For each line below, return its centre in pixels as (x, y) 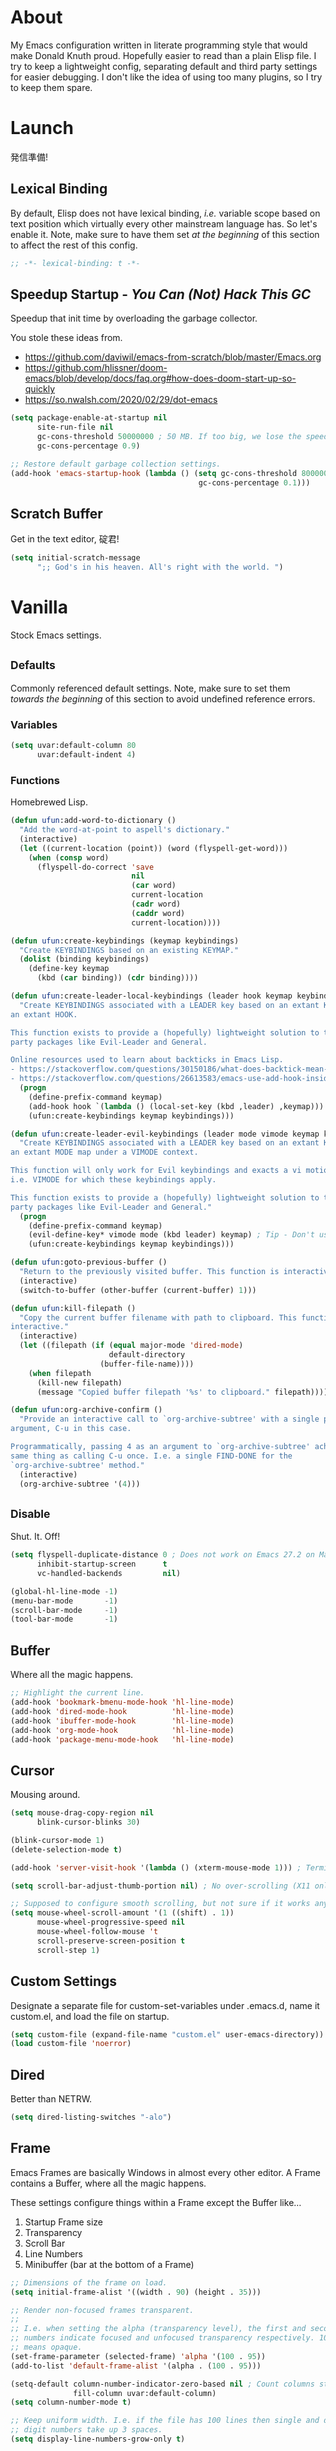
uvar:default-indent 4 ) (86, 754)
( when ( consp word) (69, 857)
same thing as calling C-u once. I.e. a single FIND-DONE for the (151, 1456)
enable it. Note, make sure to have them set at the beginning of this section (165, 234)
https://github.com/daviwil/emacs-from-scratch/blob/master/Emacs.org (173, 357)
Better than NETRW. (51, 2099)
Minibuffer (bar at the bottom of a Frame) (109, 2264)
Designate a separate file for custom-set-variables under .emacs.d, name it (165, 2005)
